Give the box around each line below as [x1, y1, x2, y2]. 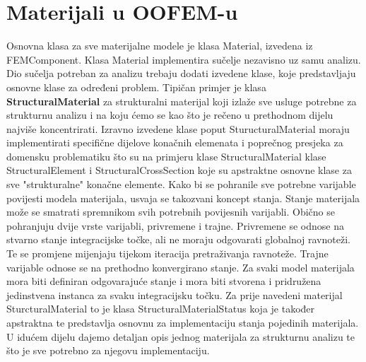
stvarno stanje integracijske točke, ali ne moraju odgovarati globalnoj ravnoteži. [6, 232, 350, 247]
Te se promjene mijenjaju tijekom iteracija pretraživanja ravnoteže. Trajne [6, 246, 329, 261]
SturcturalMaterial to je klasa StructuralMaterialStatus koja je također [6, 301, 315, 316]
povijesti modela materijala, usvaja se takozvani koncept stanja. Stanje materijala [6, 190, 360, 205]
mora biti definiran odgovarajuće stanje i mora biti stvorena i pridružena [6, 274, 321, 288]
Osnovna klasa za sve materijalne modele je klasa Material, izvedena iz [6, 38, 313, 53]
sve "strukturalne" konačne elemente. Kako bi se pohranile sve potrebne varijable [6, 177, 356, 192]
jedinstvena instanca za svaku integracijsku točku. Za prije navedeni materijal [6, 287, 343, 302]
